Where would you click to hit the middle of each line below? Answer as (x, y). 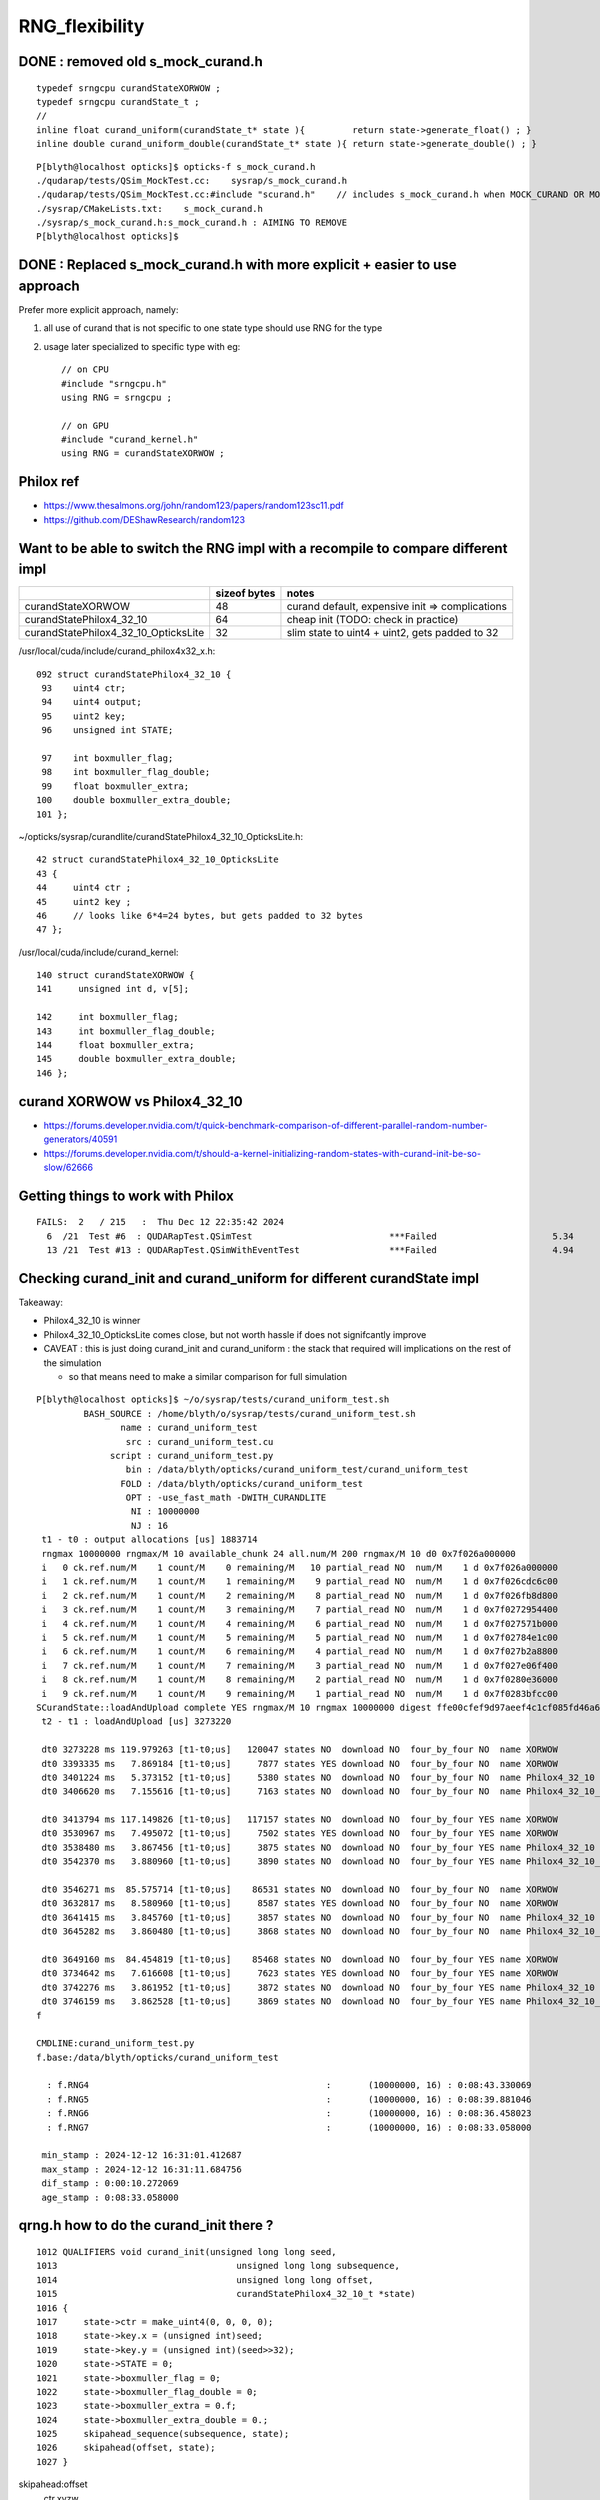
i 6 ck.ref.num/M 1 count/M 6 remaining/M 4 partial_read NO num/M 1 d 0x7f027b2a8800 (300, 1651)
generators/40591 (80, 1139)
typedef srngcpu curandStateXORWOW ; (129, 88)
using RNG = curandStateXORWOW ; (143, 453)
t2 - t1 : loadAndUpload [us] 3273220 (136, 1721)
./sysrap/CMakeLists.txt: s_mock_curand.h (150, 208)
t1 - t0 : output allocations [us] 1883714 (150, 1539)
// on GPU (85, 425)
